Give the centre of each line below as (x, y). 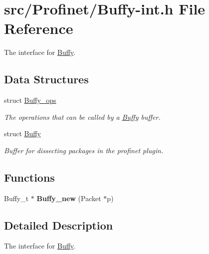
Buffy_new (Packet (69, 198)
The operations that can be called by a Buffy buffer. (82, 117)
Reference (39, 28)
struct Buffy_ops (30, 100)
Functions (29, 177)
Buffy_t (16, 198)
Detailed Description (59, 225)
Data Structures (46, 79)
